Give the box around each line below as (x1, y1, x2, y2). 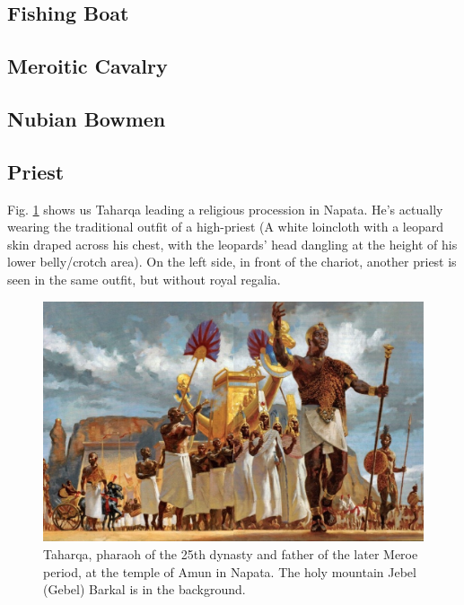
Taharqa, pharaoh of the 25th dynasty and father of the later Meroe (43, 545, 418, 563)
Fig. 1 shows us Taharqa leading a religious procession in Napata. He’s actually (7, 199, 443, 218)
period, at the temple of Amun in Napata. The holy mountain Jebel (43, 562, 416, 581)
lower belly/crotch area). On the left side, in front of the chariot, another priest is (7, 252, 457, 271)
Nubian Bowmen (7, 104, 166, 132)
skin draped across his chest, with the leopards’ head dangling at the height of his (7, 234, 458, 253)
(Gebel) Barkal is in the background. (43, 580, 246, 599)
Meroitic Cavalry (7, 52, 168, 80)
